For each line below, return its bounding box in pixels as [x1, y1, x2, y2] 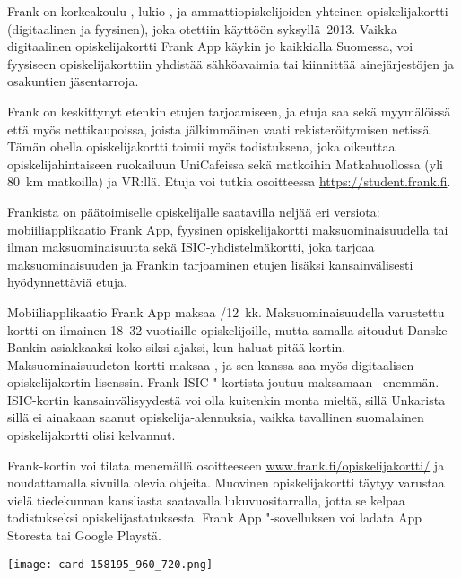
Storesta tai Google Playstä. [7, 526, 161, 545]
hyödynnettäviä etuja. [7, 272, 127, 291]
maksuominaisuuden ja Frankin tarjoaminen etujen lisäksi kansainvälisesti [7, 254, 413, 273]
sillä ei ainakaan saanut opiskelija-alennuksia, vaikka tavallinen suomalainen [7, 408, 424, 427]
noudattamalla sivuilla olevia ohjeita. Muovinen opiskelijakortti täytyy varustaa [7, 473, 445, 492]
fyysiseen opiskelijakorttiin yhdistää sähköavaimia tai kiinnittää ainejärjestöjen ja [7, 54, 454, 73]
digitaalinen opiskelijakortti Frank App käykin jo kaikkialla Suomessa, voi [7, 37, 413, 56]
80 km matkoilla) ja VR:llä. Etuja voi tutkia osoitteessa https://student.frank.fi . [7, 172, 451, 191]
